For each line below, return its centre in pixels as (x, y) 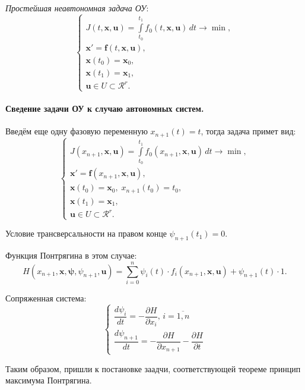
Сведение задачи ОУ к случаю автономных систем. (105, 108)
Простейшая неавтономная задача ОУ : (77, 8)
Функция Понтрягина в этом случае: (71, 255)
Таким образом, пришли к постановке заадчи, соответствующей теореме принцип (153, 368)
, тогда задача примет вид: (248, 131)
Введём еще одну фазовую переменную (77, 131)
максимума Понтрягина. (49, 380)
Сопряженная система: (46, 298)
